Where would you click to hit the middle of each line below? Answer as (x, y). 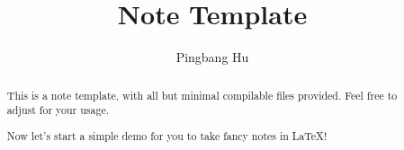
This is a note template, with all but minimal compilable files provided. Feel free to (202, 95)
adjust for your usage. (58, 110)
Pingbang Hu (212, 57)
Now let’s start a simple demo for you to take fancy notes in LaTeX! (167, 135)
